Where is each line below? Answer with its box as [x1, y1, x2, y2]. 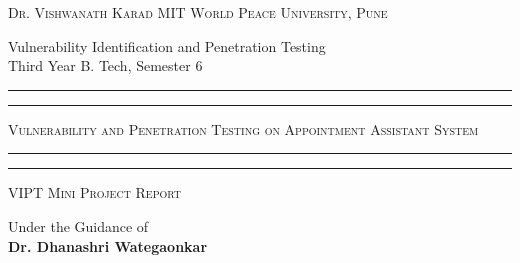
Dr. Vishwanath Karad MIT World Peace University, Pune [8, 2, 388, 22]
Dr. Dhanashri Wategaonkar [8, 235, 208, 256]
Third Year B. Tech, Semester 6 [8, 55, 203, 76]
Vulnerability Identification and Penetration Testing [8, 35, 326, 56]
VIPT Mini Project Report [8, 182, 181, 203]
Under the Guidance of [8, 215, 149, 236]
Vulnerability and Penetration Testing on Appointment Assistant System [8, 118, 479, 139]
